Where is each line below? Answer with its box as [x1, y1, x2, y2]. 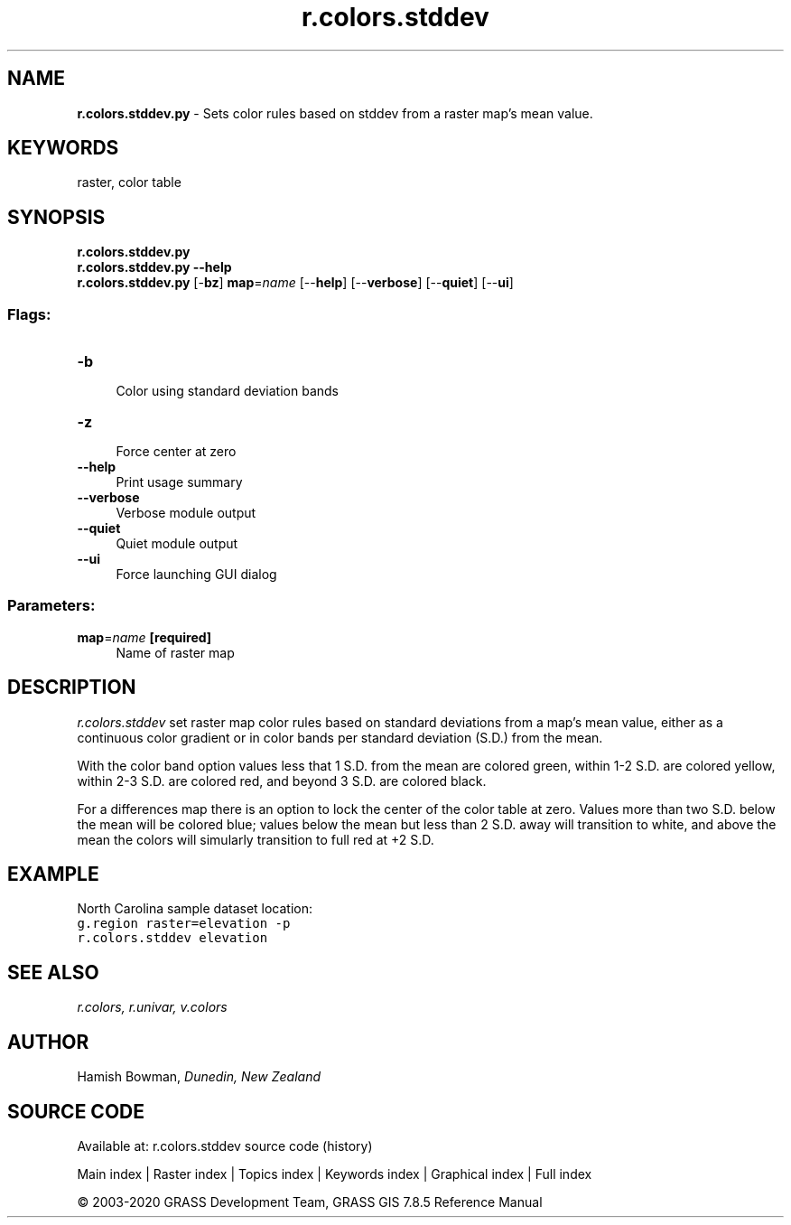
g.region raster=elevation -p [77, 916, 291, 931]
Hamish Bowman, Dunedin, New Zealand [77, 1069, 321, 1085]
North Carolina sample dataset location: [77, 901, 313, 917]
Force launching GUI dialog [116, 566, 277, 583]
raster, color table [77, 174, 181, 191]
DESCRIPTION [7, 676, 136, 699]
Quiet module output [116, 536, 238, 552]
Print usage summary [116, 474, 243, 491]
